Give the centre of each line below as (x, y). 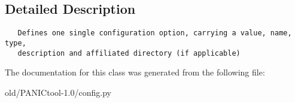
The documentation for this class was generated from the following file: (135, 72)
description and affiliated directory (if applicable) (129, 53)
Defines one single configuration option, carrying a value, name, (155, 33)
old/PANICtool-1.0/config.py (58, 92)
